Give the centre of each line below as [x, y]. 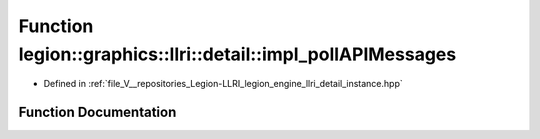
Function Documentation [97, 112]
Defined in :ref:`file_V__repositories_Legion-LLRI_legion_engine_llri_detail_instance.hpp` [223, 84]
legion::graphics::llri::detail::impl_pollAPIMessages [237, 54]
